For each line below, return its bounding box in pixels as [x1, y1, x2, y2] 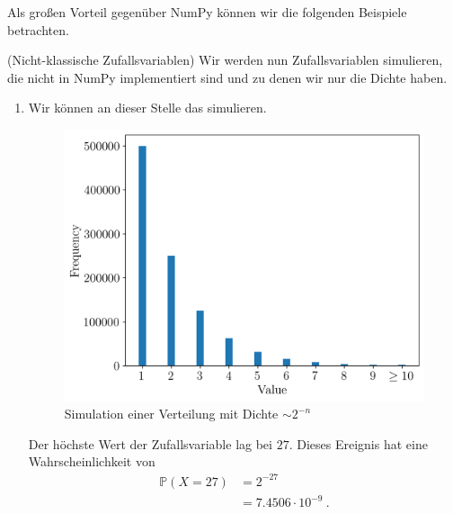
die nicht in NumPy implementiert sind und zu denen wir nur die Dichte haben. [7, 68, 448, 86]
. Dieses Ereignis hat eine [289, 434, 428, 453]
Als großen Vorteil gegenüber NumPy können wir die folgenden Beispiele [7, 3, 407, 21]
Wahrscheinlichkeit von [28, 452, 155, 471]
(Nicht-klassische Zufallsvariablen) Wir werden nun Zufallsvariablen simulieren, [7, 50, 443, 69]
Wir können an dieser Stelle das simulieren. [28, 98, 267, 117]
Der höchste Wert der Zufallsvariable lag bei [28, 434, 272, 453]
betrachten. [7, 20, 69, 39]
